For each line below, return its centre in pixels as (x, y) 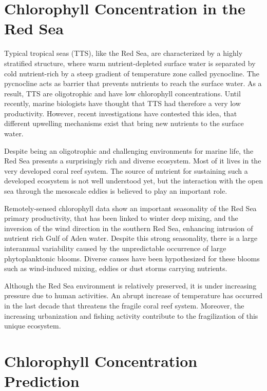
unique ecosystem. (33, 326)
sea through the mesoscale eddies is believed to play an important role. (116, 191)
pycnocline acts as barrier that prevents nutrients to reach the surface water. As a (133, 83)
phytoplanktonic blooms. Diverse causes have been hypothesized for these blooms (132, 258)
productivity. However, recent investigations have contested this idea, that (121, 113)
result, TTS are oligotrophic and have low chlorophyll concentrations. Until (122, 93)
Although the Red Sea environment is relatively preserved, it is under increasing (130, 285)
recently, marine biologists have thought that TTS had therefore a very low (122, 103)
